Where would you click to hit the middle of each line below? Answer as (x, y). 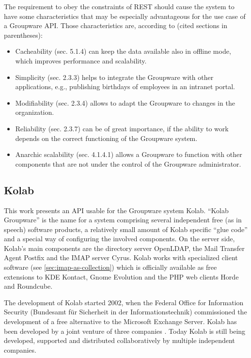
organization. (35, 112)
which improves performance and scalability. (81, 60)
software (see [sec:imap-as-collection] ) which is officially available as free (110, 267)
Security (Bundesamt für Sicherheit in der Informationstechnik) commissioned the (125, 312)
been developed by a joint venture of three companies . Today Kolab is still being (125, 331)
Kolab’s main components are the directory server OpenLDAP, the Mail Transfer (124, 248)
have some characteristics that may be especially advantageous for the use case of (125, 16)
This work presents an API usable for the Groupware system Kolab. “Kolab (116, 210)
